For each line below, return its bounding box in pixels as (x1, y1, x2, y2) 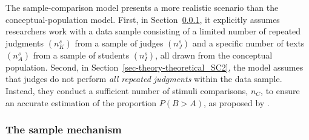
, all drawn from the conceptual (155, 48, 273, 61)
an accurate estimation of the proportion (5, 96, 157, 109)
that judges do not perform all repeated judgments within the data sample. (5, 72, 282, 85)
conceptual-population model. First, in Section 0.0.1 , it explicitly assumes (5, 13, 280, 25)
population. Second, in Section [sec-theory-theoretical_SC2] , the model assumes (5, 60, 304, 73)
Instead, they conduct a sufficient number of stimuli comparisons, (5, 84, 248, 97)
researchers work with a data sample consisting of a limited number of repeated (5, 25, 301, 37)
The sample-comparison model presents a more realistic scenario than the (5, 1, 279, 13)
